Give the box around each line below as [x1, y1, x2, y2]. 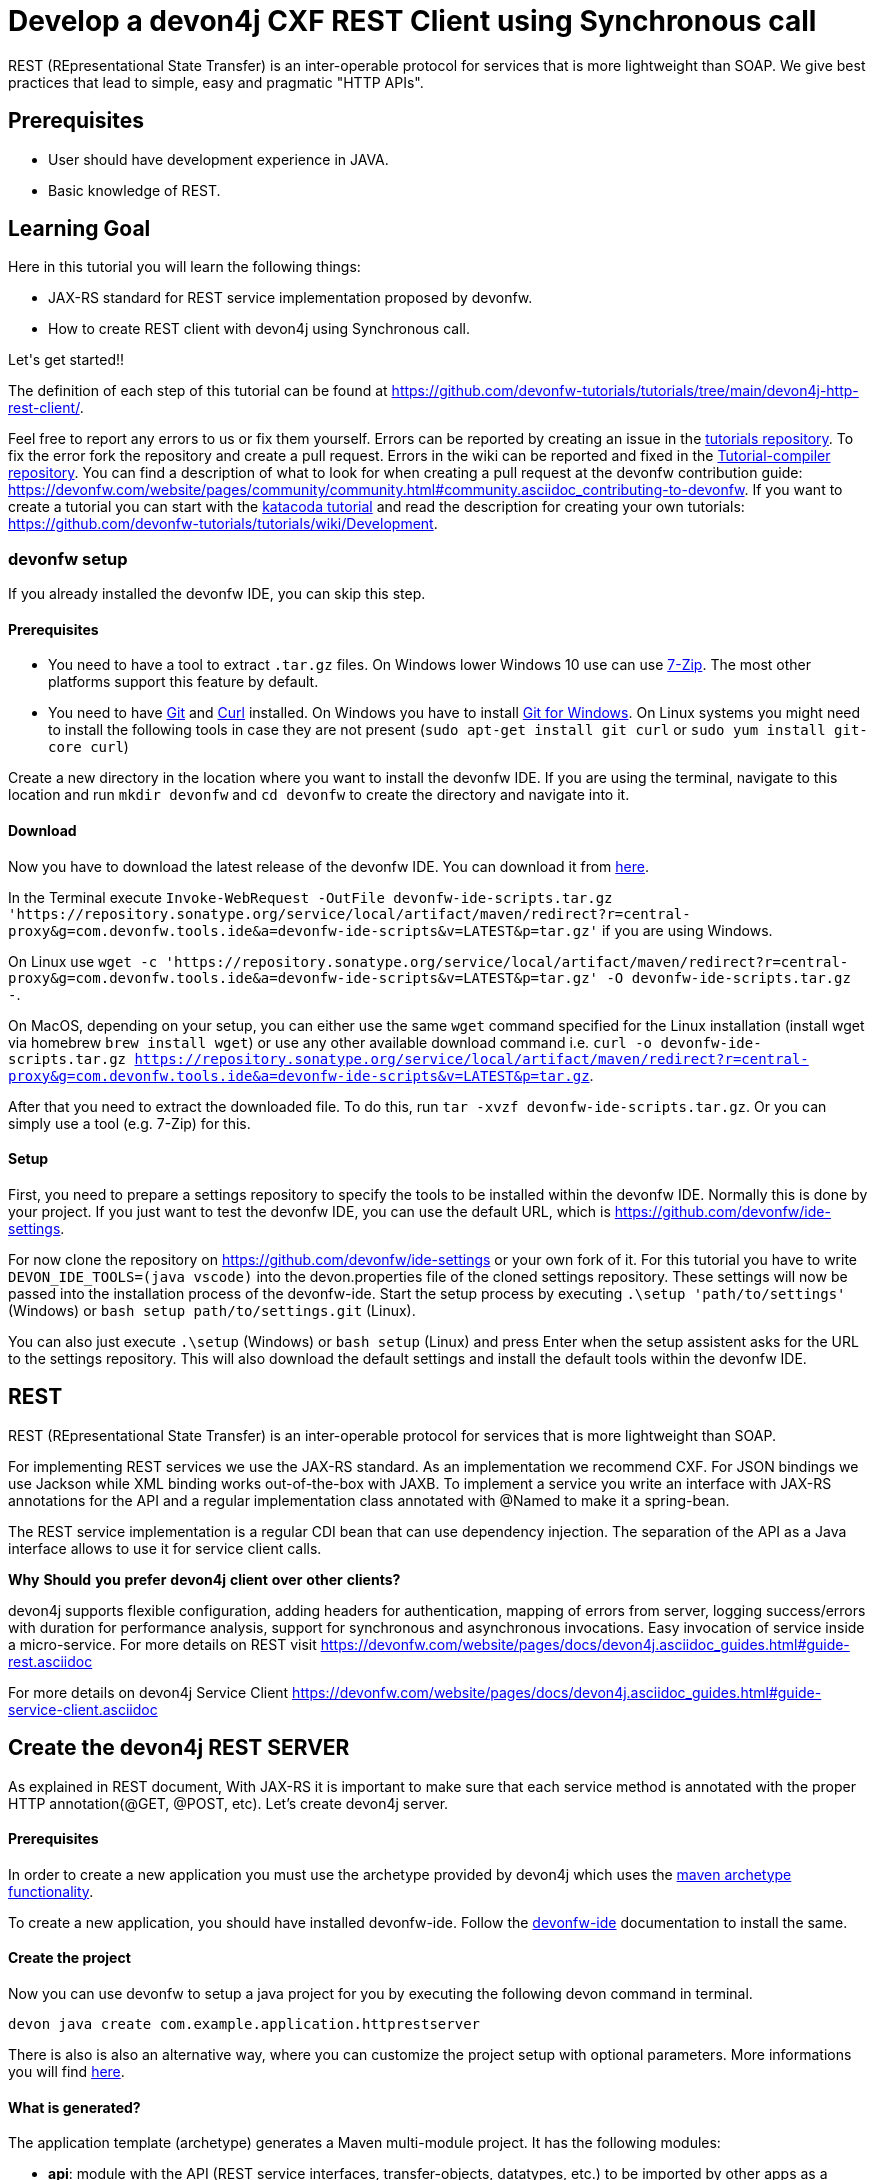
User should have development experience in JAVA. [48, 150, 389, 168]
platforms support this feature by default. [48, 673, 319, 691]
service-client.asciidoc [8, 1700, 158, 1718]
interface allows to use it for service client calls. [8, 1539, 322, 1557]
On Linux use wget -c [8, 952, 158, 970]
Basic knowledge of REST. [48, 181, 221, 199]
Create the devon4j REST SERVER [8, 1735, 350, 1761]
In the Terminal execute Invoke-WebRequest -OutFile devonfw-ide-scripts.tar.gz [8, 888, 613, 906]
